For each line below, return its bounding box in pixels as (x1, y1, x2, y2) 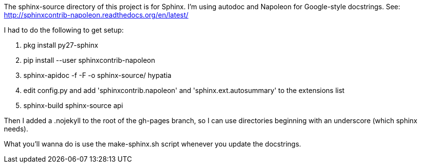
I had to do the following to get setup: (4, 26, 124, 34)
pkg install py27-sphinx (23, 41, 98, 49)
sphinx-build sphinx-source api (23, 101, 123, 110)
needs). (4, 125, 28, 133)
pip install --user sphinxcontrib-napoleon (23, 56, 155, 64)
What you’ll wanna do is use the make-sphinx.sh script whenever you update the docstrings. (4, 140, 301, 148)
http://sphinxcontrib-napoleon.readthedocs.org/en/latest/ (4, 11, 189, 19)
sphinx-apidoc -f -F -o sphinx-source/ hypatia (23, 71, 172, 79)
